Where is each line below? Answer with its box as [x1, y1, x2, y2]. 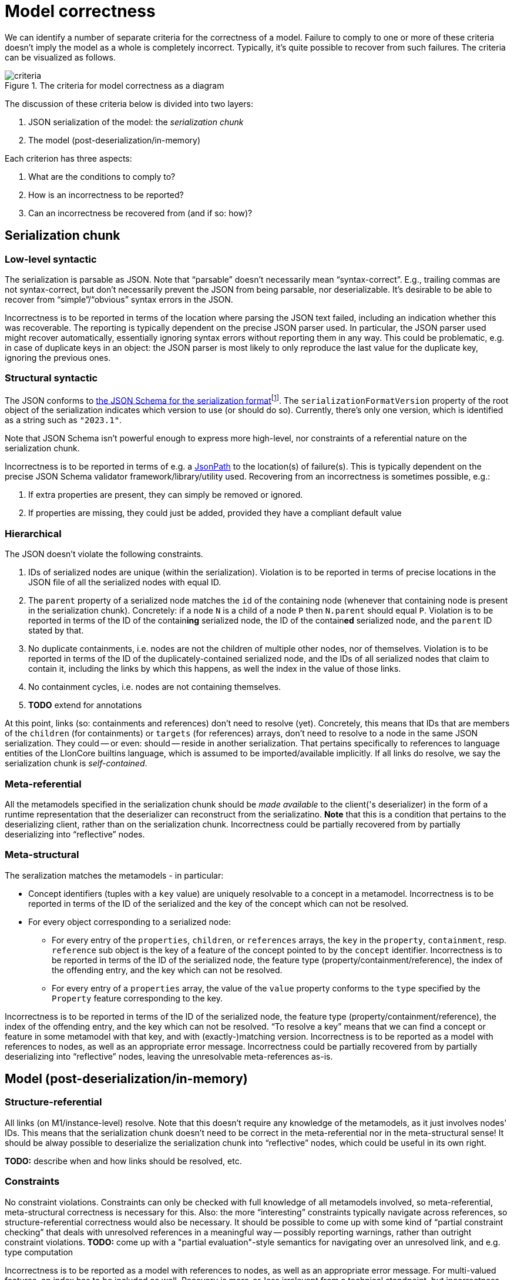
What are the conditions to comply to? [28, 171, 176, 182]
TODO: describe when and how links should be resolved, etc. [5, 1155, 242, 1166]
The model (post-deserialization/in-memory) [28, 135, 200, 145]
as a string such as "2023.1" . [5, 415, 122, 425]
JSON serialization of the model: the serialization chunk [28, 116, 244, 127]
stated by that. [28, 625, 84, 636]
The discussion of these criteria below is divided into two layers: [5, 98, 253, 109]
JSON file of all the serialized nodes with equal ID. [28, 577, 221, 588]
